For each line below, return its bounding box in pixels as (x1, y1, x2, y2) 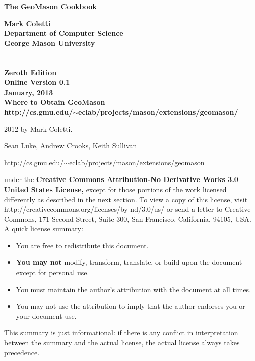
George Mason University (4, 37, 95, 48)
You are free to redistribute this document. (16, 240, 149, 250)
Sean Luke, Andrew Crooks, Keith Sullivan (4, 140, 137, 151)
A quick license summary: (4, 223, 83, 234)
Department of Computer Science (4, 28, 123, 38)
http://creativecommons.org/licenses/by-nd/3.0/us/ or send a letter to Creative (4, 204, 251, 214)
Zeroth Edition (4, 67, 57, 77)
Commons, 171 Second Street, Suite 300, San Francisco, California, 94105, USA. (4, 213, 251, 224)
